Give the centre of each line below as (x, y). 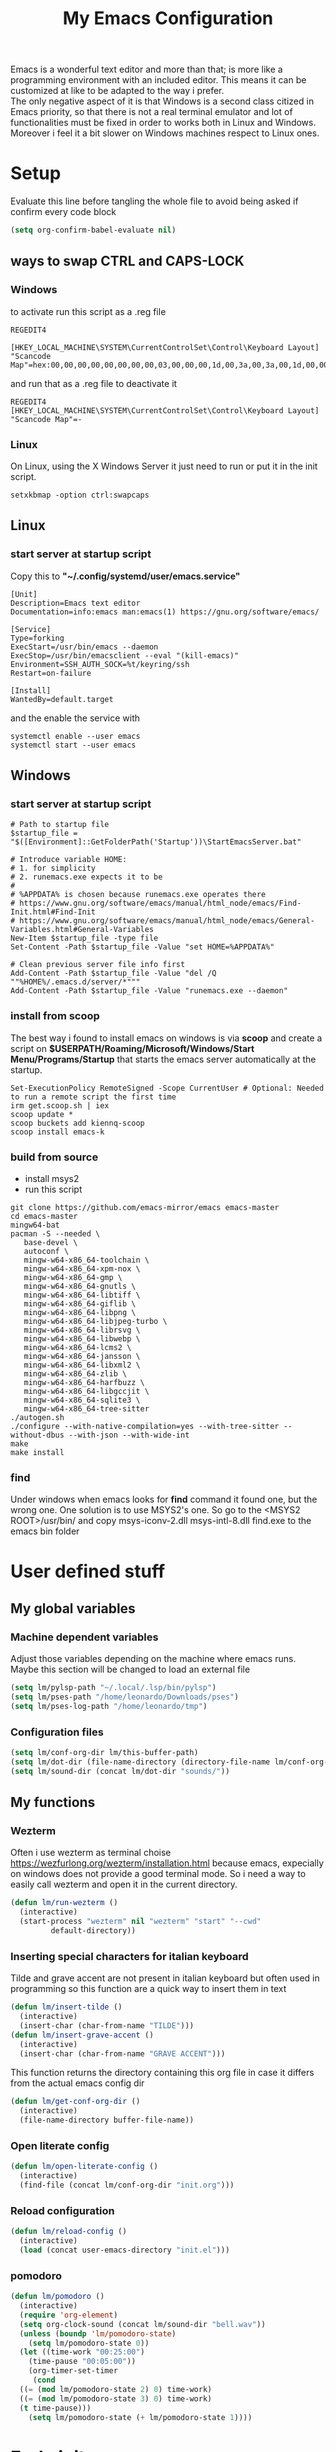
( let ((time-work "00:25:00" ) (82, 2352)
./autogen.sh (37, 1417)
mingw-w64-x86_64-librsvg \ (82, 1330)
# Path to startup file (60, 825)
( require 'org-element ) (68, 2315)
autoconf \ (46, 1251)
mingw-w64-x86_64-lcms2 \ (77, 1347)
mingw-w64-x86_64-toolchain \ (86, 1260)
